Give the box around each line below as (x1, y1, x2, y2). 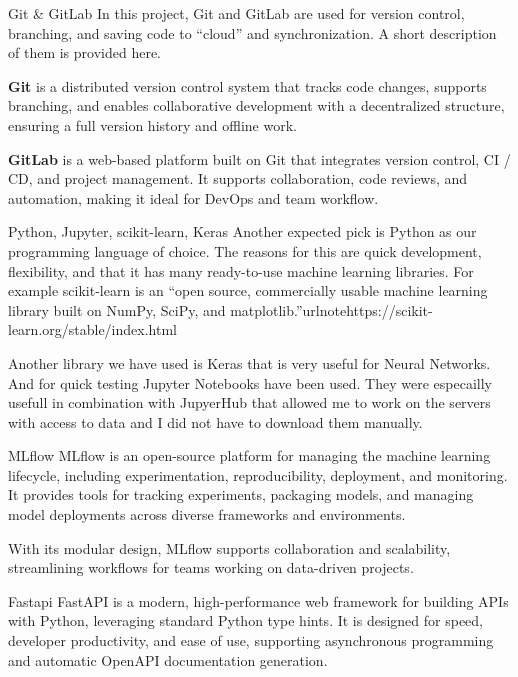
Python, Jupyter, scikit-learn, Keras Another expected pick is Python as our (8, 221, 477, 242)
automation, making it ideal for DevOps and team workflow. (8, 187, 379, 208)
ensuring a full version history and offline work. (8, 114, 297, 135)
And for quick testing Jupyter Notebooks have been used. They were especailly (8, 372, 492, 393)
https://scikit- (346, 299, 433, 320)
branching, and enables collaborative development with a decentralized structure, (8, 95, 505, 116)
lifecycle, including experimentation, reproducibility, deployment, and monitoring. (8, 464, 508, 485)
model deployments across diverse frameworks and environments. (8, 504, 406, 525)
